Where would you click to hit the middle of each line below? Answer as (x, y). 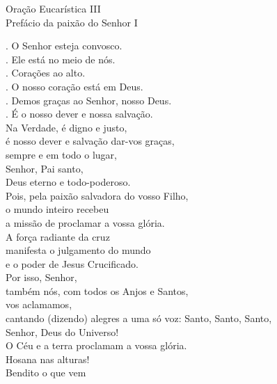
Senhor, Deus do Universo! (62, 331)
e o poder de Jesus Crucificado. (72, 263)
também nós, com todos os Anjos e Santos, (97, 290)
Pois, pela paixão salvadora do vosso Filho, (97, 195)
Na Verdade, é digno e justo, (66, 127)
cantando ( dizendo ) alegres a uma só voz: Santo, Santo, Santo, (139, 318)
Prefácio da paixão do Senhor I (72, 22)
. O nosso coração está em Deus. (74, 86)
